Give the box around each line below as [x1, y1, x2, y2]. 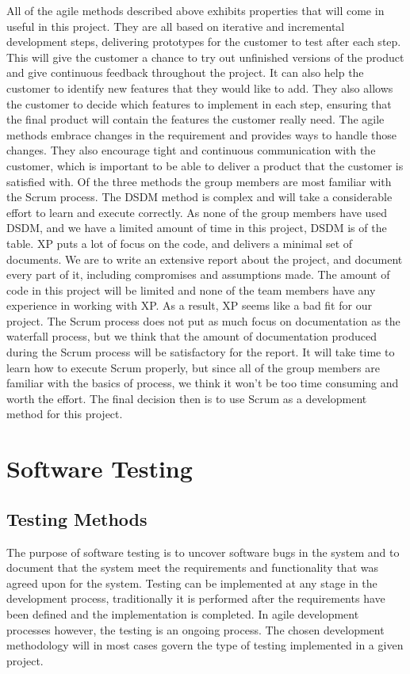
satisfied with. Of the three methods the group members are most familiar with [6, 173, 392, 189]
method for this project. [6, 406, 123, 422]
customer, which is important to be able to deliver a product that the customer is [6, 157, 404, 173]
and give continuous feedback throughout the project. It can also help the [6, 64, 364, 81]
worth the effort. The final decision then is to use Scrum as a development [6, 390, 367, 406]
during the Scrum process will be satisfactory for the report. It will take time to [6, 344, 395, 360]
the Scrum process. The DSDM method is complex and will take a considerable [6, 188, 393, 205]
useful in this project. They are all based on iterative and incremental [6, 17, 345, 34]
